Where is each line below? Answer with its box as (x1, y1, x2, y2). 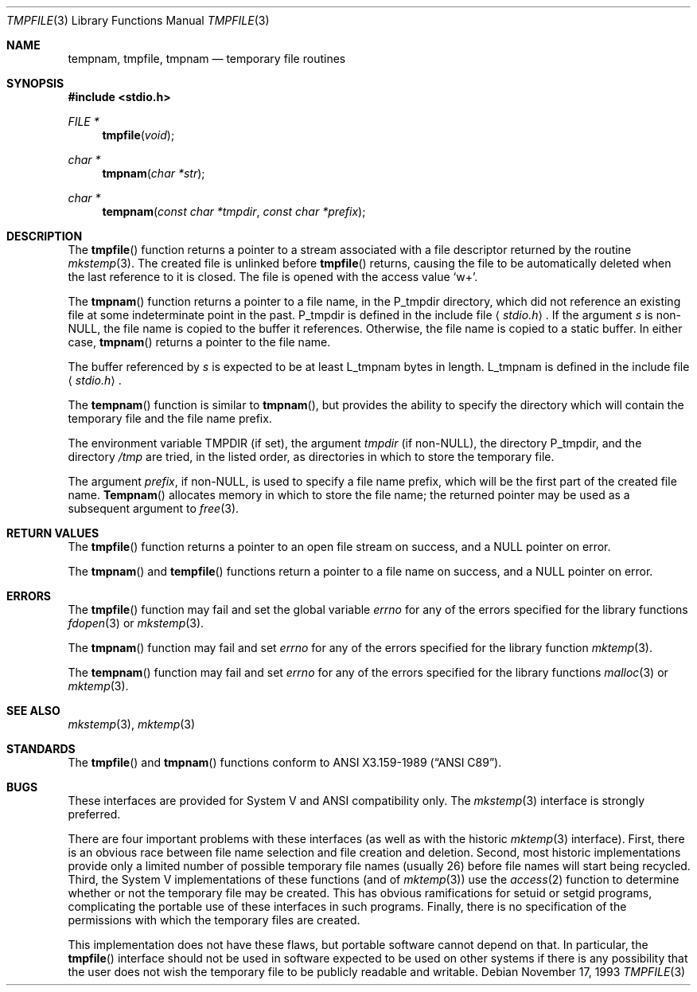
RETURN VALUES (6, 526, 99, 540)
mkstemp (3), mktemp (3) (68, 717, 196, 731)
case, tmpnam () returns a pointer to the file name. (68, 335, 331, 349)
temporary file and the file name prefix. (68, 412, 272, 425)
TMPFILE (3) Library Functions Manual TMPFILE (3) (6, 14, 270, 27)
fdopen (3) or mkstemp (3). (68, 616, 204, 630)
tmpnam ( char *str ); (102, 166, 205, 180)
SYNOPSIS (6, 76, 64, 90)
